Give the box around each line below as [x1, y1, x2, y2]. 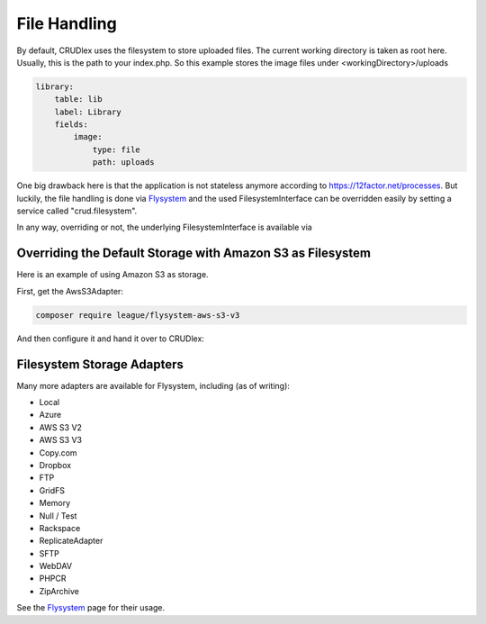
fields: [54, 120, 89, 130]
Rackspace [39, 522, 81, 533]
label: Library [54, 106, 121, 117]
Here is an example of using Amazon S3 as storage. [16, 269, 209, 280]
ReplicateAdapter [39, 536, 103, 547]
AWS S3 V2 [39, 421, 83, 432]
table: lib [54, 95, 103, 104]
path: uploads [92, 158, 155, 167]
